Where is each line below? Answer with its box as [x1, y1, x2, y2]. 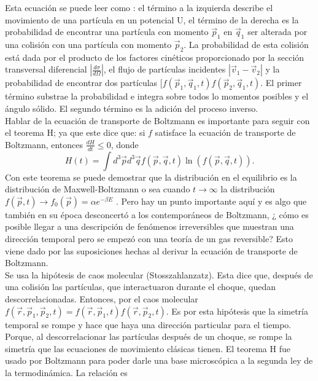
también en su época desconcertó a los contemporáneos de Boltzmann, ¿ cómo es [5, 208, 309, 221]
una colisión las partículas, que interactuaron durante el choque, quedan [5, 280, 276, 293]
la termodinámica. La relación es [5, 366, 128, 379]
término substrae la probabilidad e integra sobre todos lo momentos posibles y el [5, 90, 309, 103]
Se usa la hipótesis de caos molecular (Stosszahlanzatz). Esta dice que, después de [5, 268, 313, 281]
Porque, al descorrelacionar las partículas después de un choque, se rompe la [5, 330, 292, 343]
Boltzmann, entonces [5, 138, 83, 151]
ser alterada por [247, 25, 308, 38]
